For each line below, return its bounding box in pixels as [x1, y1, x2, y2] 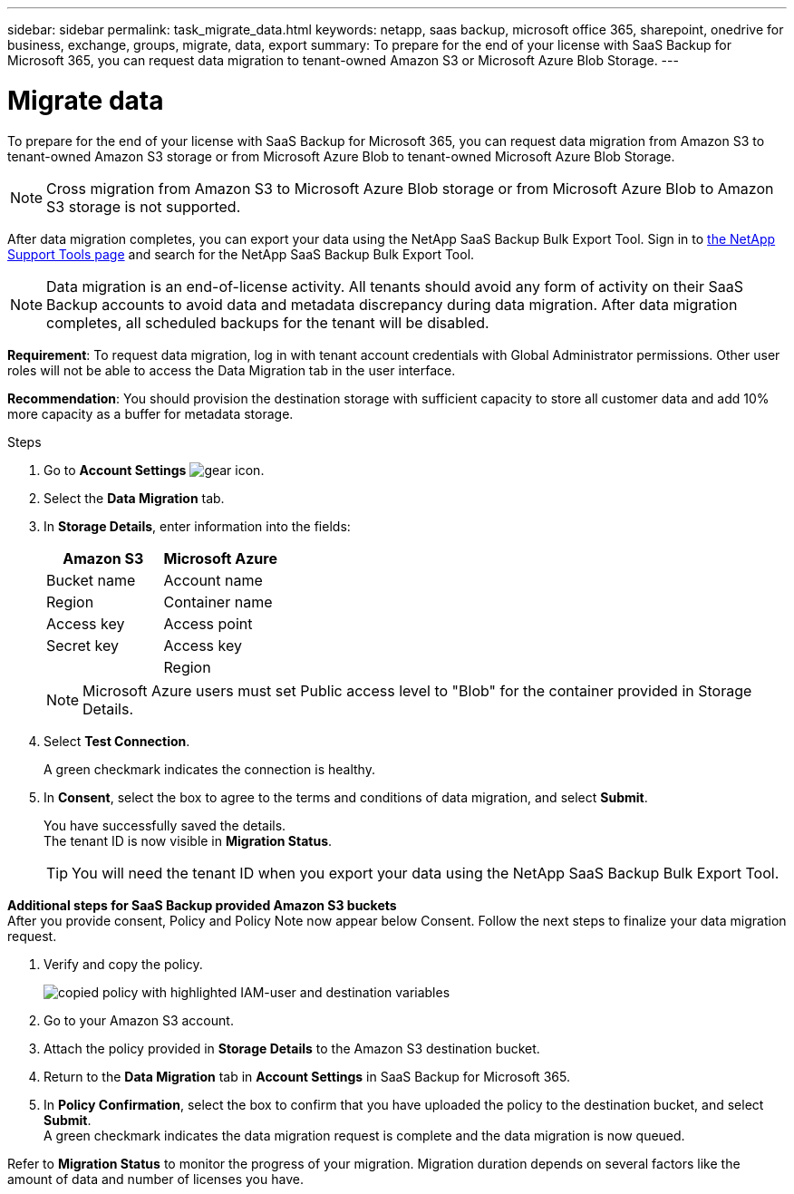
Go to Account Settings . [44, 461, 265, 478]
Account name [163, 570, 263, 589]
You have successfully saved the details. [44, 817, 286, 833]
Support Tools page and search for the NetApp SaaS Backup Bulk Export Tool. [7, 246, 475, 262]
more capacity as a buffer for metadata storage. [7, 405, 294, 422]
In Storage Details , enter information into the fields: [44, 518, 351, 534]
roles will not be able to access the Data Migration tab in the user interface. [7, 362, 456, 378]
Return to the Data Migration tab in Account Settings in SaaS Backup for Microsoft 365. [44, 1068, 570, 1084]
